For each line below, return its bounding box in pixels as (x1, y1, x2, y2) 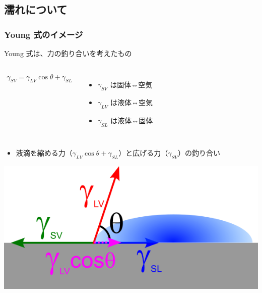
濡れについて (4, 2, 68, 17)
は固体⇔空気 (110, 79, 153, 89)
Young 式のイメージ (4, 28, 83, 40)
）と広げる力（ (118, 147, 168, 158)
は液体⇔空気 (110, 97, 153, 108)
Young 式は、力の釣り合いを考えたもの (4, 48, 132, 58)
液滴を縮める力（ (16, 147, 73, 158)
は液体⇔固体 (110, 115, 153, 126)
